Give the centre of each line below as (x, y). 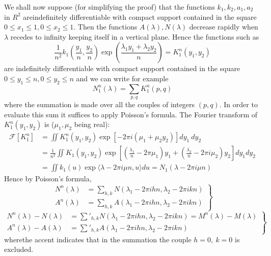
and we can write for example (122, 78)
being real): (92, 124)
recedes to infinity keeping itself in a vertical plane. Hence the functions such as (135, 36)
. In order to (238, 104)
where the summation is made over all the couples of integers (100, 104)
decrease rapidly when (224, 27)
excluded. (19, 249)
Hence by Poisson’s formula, (48, 179)
